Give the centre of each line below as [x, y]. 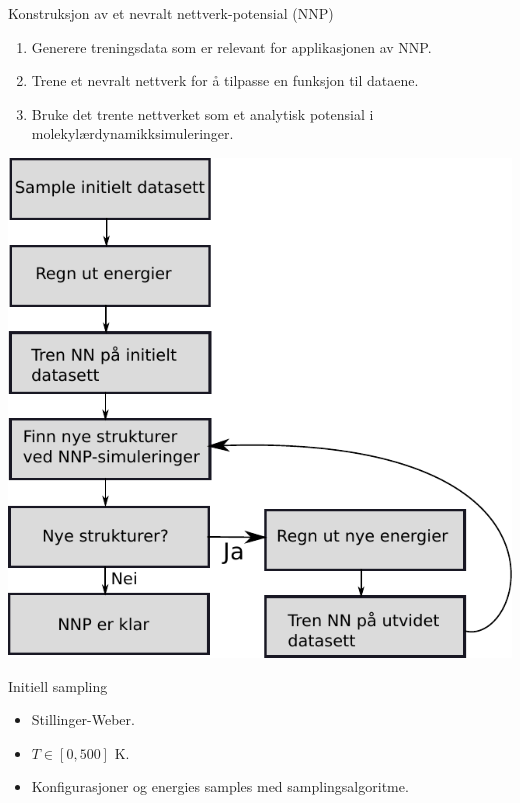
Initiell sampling [58, 685]
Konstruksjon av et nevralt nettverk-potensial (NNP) [171, 13]
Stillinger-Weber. [83, 719]
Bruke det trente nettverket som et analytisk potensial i [202, 113]
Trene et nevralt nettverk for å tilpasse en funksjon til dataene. [225, 80]
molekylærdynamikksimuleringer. [132, 133]
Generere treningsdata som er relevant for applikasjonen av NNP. [231, 46]
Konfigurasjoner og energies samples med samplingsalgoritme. [220, 786]
